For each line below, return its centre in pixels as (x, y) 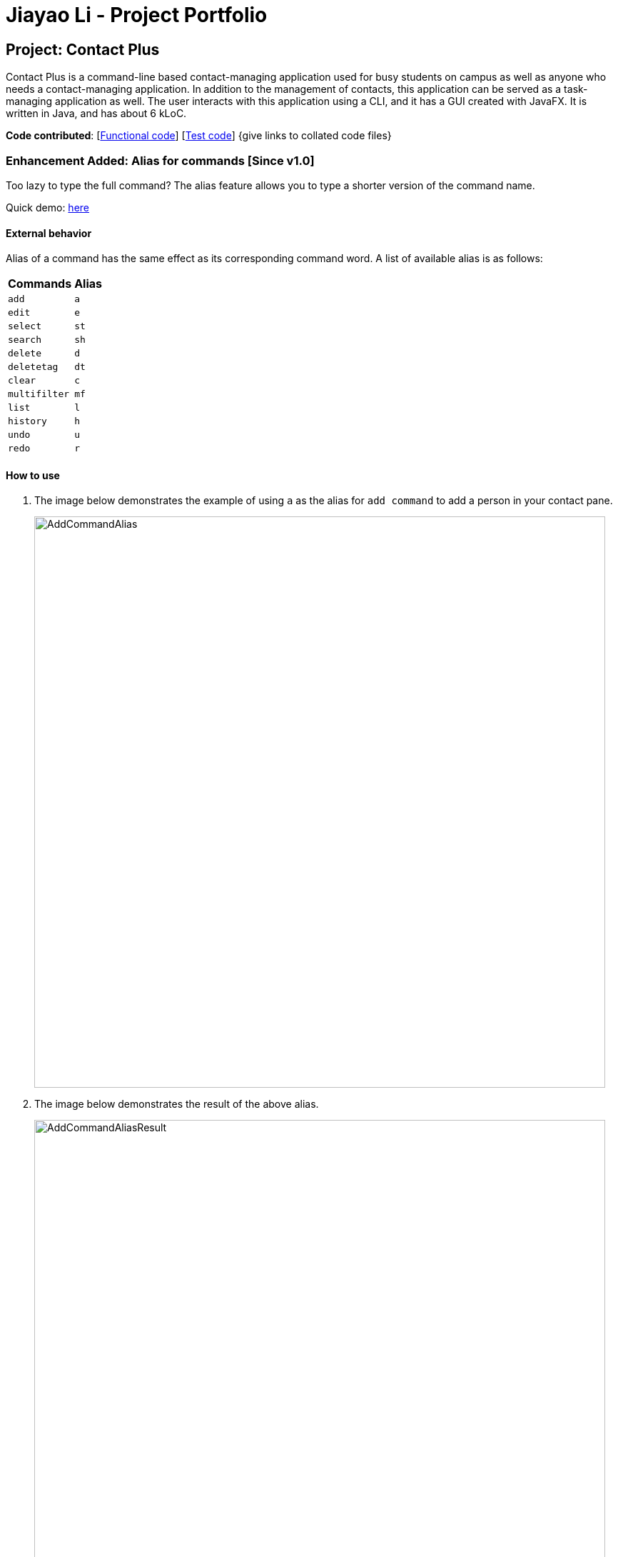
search (25, 340)
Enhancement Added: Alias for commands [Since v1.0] (160, 160)
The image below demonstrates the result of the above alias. (177, 1104)
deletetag (33, 367)
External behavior (49, 233)
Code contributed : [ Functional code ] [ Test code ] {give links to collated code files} (199, 136)
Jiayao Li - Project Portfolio (137, 15)
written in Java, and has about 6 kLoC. (96, 114)
